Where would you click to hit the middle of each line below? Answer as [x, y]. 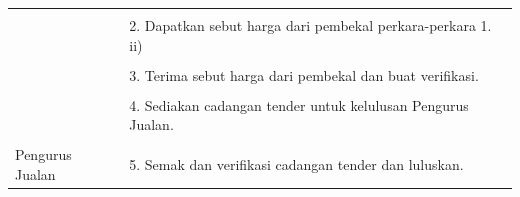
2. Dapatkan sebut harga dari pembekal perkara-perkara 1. [310, 25]
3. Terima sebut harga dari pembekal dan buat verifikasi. [304, 74]
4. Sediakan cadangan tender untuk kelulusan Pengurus [299, 104]
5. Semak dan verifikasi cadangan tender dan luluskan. [296, 164]
